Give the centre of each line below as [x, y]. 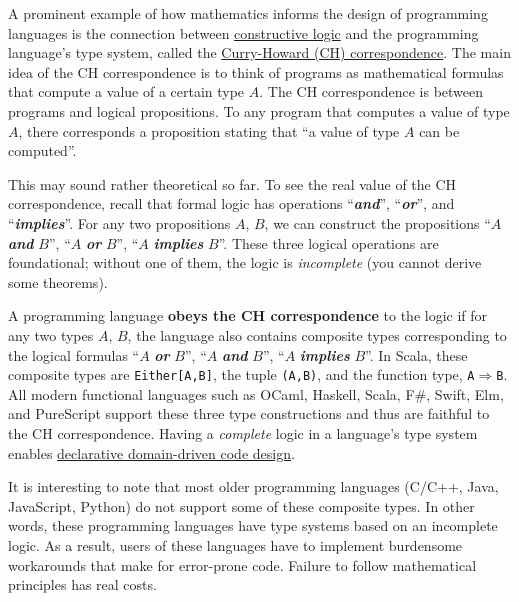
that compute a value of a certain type [126, 91]
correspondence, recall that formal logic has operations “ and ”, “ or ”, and [231, 203]
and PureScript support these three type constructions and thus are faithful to [249, 413]
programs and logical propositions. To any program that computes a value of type [259, 110]
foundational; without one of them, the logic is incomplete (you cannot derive [245, 262]
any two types [51, 334]
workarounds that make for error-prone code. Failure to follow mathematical [242, 564]
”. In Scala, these [416, 354]
